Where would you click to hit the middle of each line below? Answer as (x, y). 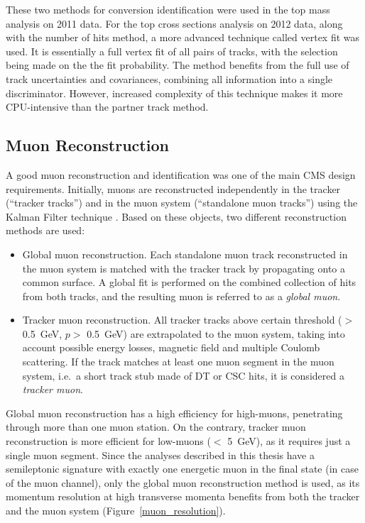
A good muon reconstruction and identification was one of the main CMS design (181, 174)
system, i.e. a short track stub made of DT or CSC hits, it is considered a (183, 375)
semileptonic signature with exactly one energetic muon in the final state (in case (182, 469)
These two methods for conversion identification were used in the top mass (168, 9)
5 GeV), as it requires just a (289, 441)
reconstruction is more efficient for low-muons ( (108, 441)
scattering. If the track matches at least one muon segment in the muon (178, 362)
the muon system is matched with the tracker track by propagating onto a (184, 268)
